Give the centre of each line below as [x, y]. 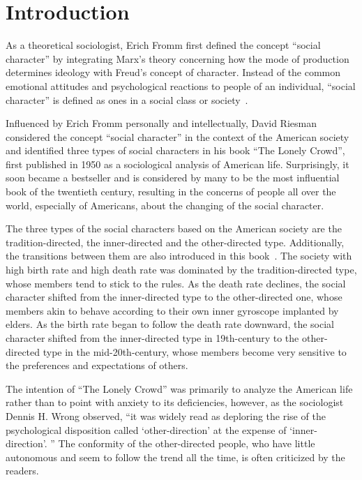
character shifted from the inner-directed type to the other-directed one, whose [174, 297]
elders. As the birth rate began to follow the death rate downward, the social [170, 324]
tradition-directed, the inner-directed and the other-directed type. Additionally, [175, 242]
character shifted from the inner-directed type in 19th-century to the [152, 338]
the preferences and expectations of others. [97, 365]
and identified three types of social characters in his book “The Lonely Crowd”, [175, 150]
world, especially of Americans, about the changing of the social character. [165, 205]
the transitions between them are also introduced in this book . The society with [179, 256]
